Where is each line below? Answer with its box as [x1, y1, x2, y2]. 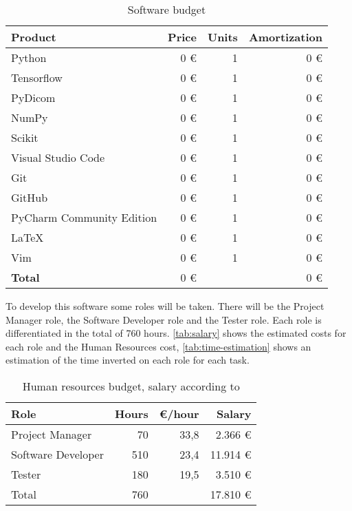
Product [11, 29, 56, 45]
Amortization [248, 29, 322, 45]
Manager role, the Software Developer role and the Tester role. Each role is [5, 312, 322, 326]
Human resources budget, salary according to [22, 377, 240, 394]
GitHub [11, 189, 48, 205]
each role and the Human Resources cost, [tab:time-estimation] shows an [5, 339, 311, 353]
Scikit [11, 129, 38, 145]
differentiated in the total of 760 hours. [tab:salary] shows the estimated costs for [5, 326, 346, 340]
